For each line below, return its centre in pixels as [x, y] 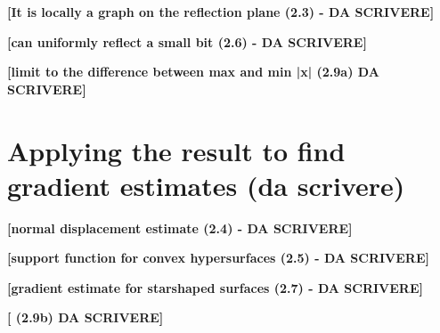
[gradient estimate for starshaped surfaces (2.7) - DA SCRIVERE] [215, 287]
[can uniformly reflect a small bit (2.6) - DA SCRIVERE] [187, 41]
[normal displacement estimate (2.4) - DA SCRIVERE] [180, 227]
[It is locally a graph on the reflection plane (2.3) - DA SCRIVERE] [221, 12]
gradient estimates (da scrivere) [206, 185]
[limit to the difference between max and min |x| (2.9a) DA [193, 72]
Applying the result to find [176, 150]
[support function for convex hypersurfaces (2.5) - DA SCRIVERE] [218, 258]
